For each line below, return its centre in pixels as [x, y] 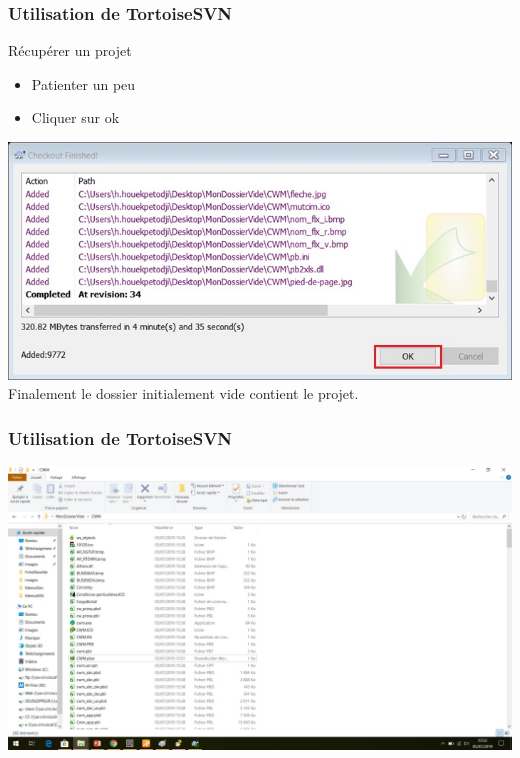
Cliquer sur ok [75, 117]
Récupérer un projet [70, 50]
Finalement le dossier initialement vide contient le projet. [183, 393]
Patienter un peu [83, 83]
